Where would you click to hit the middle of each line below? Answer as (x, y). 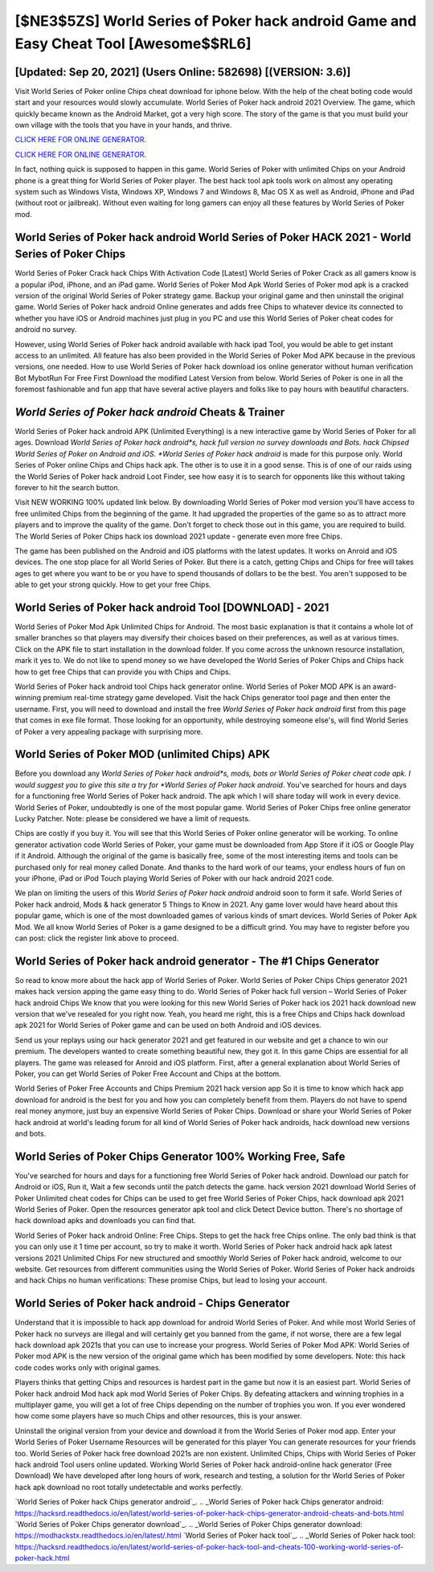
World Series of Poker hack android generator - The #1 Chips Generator (197, 961)
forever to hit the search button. (68, 488)
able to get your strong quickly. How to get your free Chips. (113, 585)
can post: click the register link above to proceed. (97, 938)
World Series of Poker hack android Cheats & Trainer (150, 412)
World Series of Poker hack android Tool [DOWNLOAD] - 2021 (172, 607)
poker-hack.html (42, 1558)
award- (385, 686)
